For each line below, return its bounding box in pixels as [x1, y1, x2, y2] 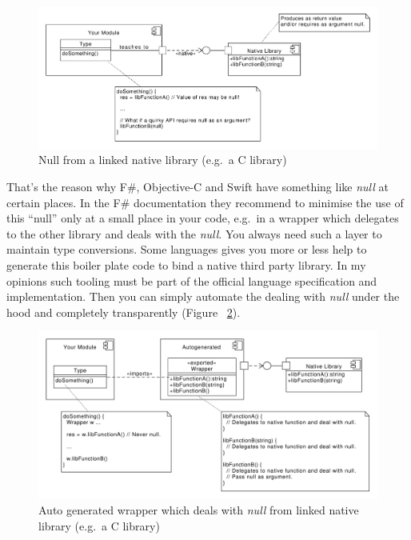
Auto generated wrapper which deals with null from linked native [38, 502, 359, 518]
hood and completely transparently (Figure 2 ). [6, 303, 241, 320]
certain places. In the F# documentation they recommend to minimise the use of [6, 194, 404, 210]
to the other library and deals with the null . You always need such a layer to [6, 225, 382, 242]
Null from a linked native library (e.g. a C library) [38, 151, 287, 168]
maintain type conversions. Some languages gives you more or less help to [6, 241, 367, 258]
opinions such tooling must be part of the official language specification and [6, 272, 377, 289]
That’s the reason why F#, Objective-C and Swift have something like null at [6, 178, 389, 194]
